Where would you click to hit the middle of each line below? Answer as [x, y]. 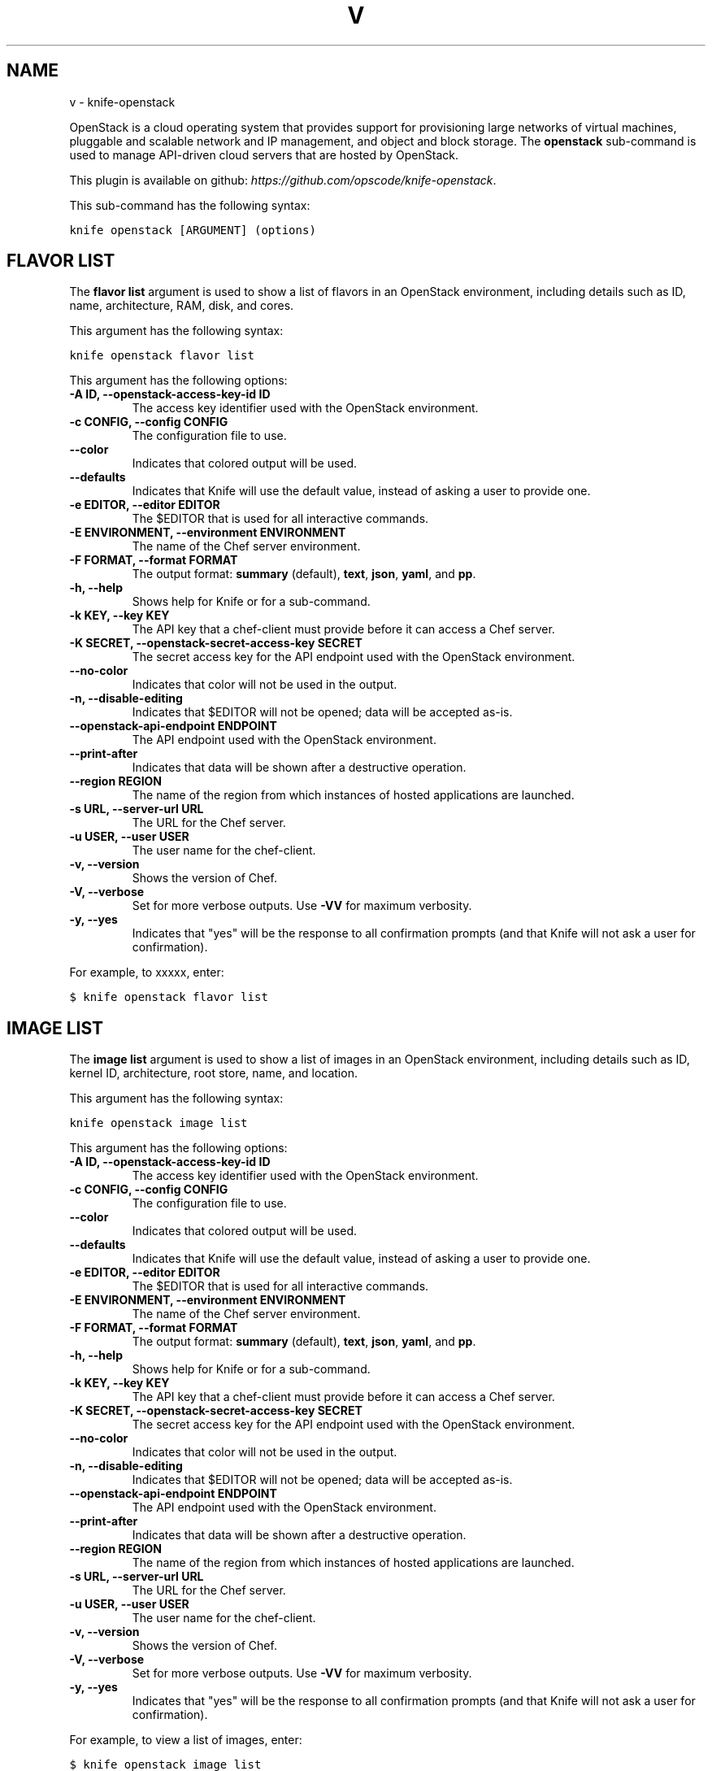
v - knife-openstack [122, 102]
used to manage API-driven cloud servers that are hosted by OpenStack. [264, 154]
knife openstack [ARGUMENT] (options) [193, 230]
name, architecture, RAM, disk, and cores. [182, 306]
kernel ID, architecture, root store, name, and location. [213, 1073]
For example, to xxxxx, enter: [147, 973]
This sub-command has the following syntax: [190, 205]
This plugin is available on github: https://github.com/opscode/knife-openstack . [283, 180]
